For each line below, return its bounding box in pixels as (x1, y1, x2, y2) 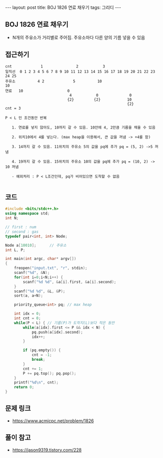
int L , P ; (5, 247, 26, 253)
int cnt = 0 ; (14, 316, 41, 321)
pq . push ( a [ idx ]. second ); (31, 329, 83, 334)
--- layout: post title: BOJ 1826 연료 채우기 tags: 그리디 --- (5, 4, 121, 10)
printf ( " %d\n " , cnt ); (14, 380, 58, 385)
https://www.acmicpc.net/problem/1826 (12, 418, 94, 424)
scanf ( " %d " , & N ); (14, 270, 50, 275)
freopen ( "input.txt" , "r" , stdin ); (14, 265, 88, 271)
